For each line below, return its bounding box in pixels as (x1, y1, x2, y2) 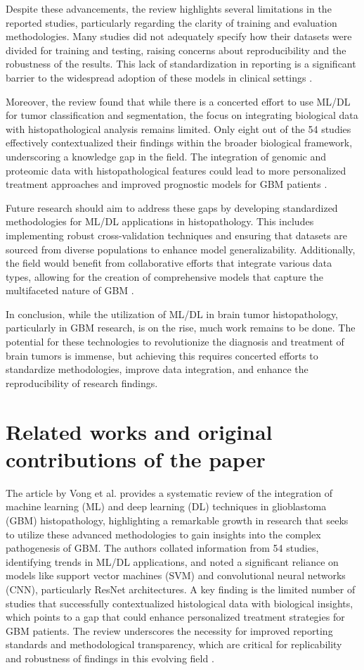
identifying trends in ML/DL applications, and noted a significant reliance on (6, 554, 339, 569)
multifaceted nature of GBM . (6, 283, 134, 298)
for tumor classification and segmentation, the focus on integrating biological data (6, 108, 358, 122)
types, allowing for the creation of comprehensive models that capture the (6, 269, 323, 284)
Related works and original (6, 417, 273, 445)
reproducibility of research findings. (6, 375, 158, 390)
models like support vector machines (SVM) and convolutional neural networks (6, 568, 346, 583)
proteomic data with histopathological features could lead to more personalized (6, 163, 346, 177)
